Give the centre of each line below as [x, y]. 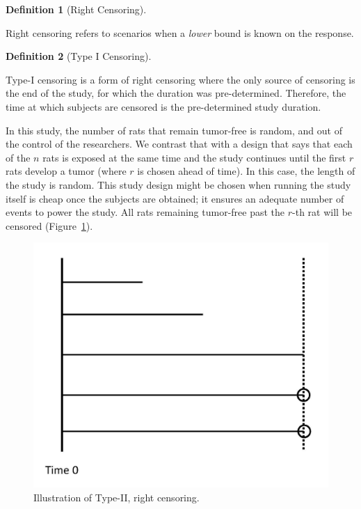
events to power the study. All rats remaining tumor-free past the [145, 212]
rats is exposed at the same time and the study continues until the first [194, 157]
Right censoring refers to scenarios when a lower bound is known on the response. [180, 32]
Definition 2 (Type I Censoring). [79, 56]
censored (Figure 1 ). [49, 225]
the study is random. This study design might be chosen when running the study [178, 184]
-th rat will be [322, 212]
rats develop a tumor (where [66, 171]
